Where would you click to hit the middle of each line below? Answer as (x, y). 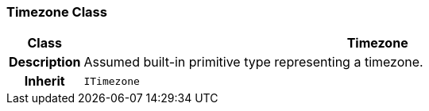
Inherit (44, 81)
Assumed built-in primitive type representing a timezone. (253, 62)
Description (45, 62)
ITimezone (112, 81)
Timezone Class (57, 12)
